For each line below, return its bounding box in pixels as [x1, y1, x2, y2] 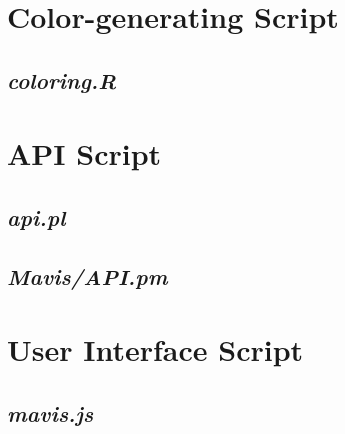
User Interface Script [7, 329, 304, 370]
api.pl [7, 201, 66, 232]
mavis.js [7, 397, 94, 428]
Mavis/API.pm [7, 260, 168, 291]
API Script [7, 133, 162, 174]
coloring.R [7, 64, 117, 95]
